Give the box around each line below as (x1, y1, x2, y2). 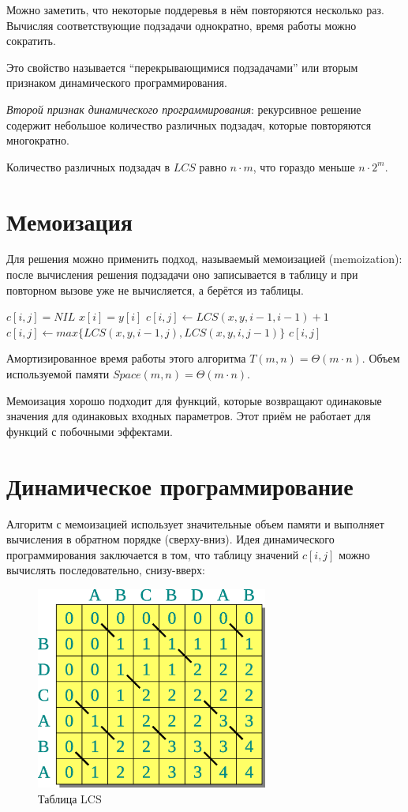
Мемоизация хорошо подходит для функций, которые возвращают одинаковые (6, 392, 382, 408)
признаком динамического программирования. (6, 74, 227, 91)
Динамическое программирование (6, 469, 354, 502)
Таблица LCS (38, 790, 102, 806)
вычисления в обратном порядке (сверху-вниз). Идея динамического (6, 531, 335, 547)
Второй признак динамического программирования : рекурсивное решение (6, 100, 361, 117)
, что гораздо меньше (253, 158, 355, 175)
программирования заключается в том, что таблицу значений (6, 546, 299, 562)
